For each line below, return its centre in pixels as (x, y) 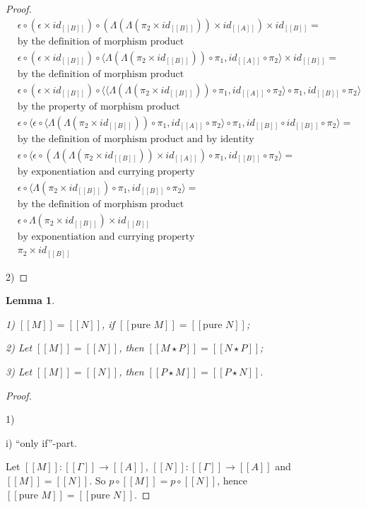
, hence (232, 480)
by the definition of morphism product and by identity (136, 139)
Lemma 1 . (30, 300)
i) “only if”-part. (41, 442)
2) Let (19, 348)
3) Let (19, 371)
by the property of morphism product (99, 106)
